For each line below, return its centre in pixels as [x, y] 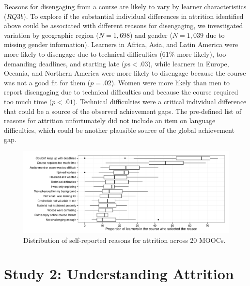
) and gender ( [151, 35]
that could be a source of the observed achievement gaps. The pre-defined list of [123, 111]
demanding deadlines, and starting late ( [64, 63]
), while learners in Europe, [188, 63]
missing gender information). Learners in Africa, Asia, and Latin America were [121, 44]
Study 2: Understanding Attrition [119, 273]
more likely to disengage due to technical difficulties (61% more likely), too [115, 54]
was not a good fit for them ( [47, 82]
